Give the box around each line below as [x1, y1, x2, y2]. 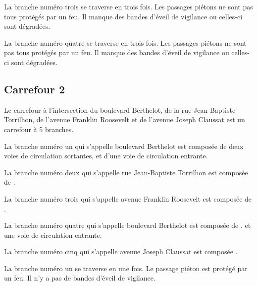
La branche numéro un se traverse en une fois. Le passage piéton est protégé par [4, 263, 248, 273]
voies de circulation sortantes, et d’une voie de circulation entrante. [4, 150, 208, 161]
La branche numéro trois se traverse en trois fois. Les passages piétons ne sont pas [4, 1, 253, 11]
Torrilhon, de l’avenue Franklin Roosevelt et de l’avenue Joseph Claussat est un [4, 114, 245, 125]
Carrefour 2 [4, 81, 65, 96]
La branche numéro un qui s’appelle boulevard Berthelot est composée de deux [4, 141, 244, 151]
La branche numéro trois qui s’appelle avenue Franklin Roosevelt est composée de [4, 193, 252, 204]
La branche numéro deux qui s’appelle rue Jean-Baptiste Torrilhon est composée [4, 167, 248, 177]
